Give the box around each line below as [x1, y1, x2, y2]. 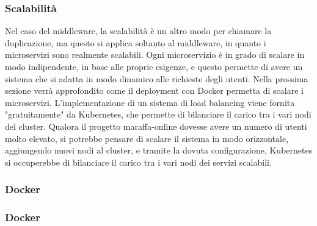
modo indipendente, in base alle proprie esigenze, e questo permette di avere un [5, 60, 303, 72]
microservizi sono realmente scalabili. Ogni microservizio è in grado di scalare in [5, 48, 305, 61]
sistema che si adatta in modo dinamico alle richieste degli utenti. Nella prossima [5, 72, 308, 85]
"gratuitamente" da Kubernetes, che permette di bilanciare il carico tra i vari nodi [5, 108, 312, 121]
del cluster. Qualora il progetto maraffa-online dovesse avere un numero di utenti [5, 119, 307, 132]
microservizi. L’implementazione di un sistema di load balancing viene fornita [5, 96, 295, 108]
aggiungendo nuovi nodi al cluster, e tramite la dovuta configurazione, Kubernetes [5, 144, 313, 157]
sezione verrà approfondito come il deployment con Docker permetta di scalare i [5, 84, 304, 97]
